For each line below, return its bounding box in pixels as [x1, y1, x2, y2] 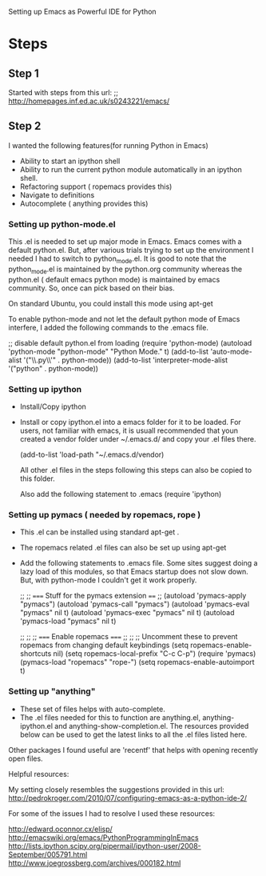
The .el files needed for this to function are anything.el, [19, 712, 201, 722]
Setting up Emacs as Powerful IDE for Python [8, 7, 157, 16]
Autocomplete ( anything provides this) [19, 198, 149, 208]
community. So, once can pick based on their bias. [8, 283, 175, 293]
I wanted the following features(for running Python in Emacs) [8, 140, 209, 150]
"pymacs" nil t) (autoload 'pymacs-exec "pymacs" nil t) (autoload [19, 608, 235, 618]
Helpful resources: [8, 769, 69, 778]
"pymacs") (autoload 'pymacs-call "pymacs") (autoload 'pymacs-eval [19, 599, 250, 609]
